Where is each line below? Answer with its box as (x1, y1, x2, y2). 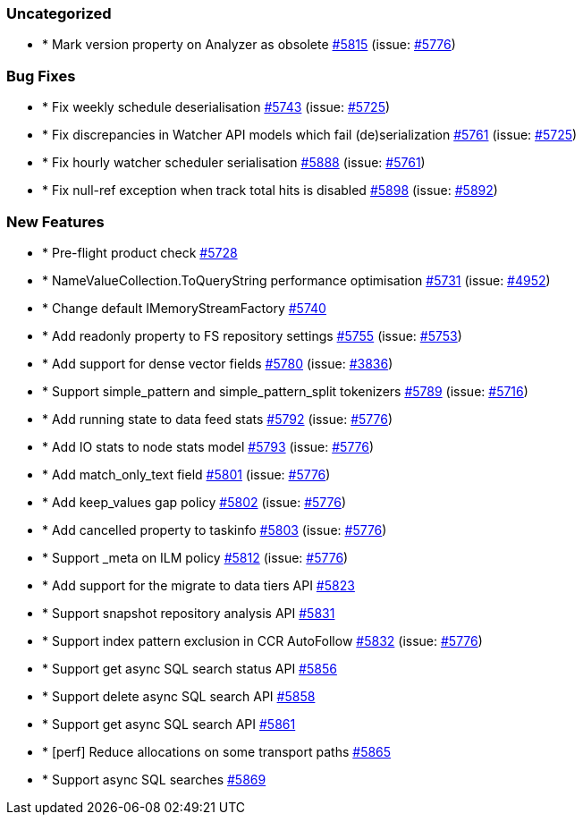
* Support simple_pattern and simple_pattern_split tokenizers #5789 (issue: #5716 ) (42, 383, 528, 399)
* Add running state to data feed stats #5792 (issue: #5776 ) (42, 411, 393, 427)
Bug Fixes (6, 66, 76, 85)
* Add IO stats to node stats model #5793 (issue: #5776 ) (42, 438, 375, 454)
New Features (6, 212, 105, 231)
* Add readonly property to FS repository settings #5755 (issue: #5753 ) (42, 327, 462, 343)
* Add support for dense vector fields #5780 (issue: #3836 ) (42, 355, 393, 371)
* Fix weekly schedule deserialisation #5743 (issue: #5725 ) (42, 99, 391, 115)
